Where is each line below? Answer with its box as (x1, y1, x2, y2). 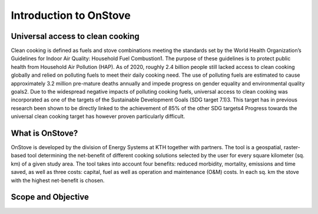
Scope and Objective (11, 192, 90, 202)
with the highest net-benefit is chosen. (11, 177, 105, 184)
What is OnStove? (11, 129, 78, 138)
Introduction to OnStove (11, 9, 131, 22)
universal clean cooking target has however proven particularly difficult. (11, 113, 185, 120)
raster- (283, 144, 300, 151)
